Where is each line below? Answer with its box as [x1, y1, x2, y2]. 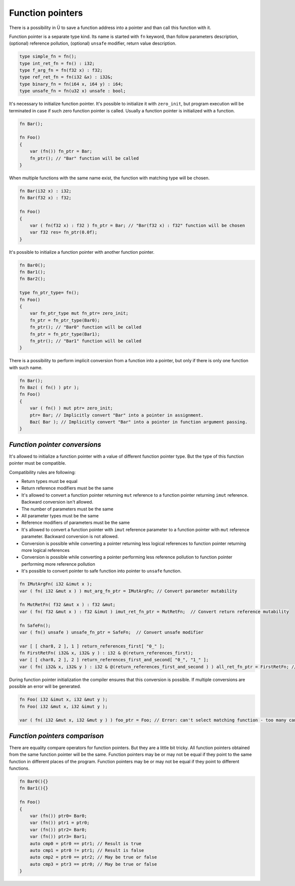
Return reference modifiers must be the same [21, 485, 114, 491]
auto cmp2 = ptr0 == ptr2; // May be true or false [29, 854, 157, 860]
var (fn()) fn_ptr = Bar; [29, 148, 92, 154]
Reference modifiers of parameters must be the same [21, 520, 130, 526]
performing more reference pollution [21, 561, 95, 567]
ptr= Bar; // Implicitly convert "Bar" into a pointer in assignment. [29, 412, 204, 418]
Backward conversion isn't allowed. [21, 499, 93, 505]
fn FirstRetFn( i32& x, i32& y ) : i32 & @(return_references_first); [19, 650, 194, 656]
